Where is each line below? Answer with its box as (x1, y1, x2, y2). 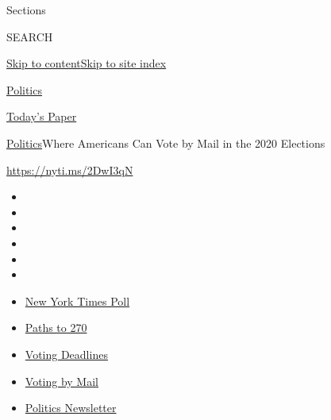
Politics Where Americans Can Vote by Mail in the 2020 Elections (6, 134, 325, 151)
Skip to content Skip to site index (6, 55, 167, 71)
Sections (6, 2, 46, 17)
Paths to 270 (25, 319, 87, 336)
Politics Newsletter (25, 399, 117, 416)
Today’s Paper (6, 108, 77, 125)
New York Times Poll (25, 292, 130, 309)
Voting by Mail (25, 372, 98, 389)
